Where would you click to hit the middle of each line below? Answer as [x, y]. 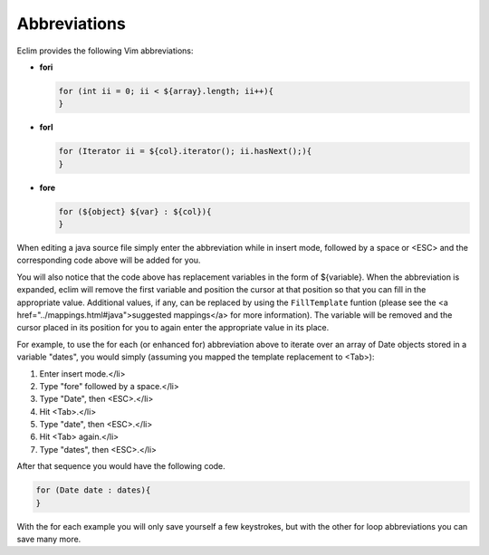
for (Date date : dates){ [93, 490]
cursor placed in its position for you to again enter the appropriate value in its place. [173, 328]
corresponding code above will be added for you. [109, 260]
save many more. [49, 540]
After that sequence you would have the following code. [121, 466]
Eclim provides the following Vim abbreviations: [105, 51]
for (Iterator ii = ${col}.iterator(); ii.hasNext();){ [185, 151]
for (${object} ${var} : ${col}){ [135, 211]
